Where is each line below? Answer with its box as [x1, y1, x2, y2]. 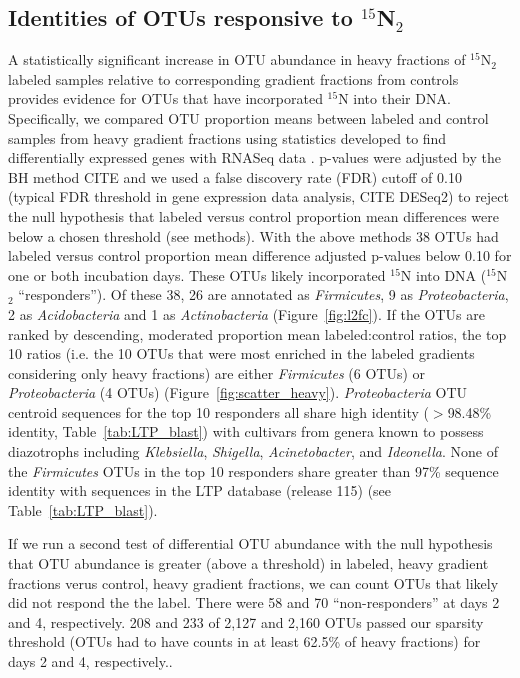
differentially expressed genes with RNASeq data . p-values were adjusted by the [8, 147, 501, 168]
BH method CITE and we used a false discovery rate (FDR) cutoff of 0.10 [8, 166, 462, 187]
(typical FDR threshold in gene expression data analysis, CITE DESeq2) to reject [8, 186, 510, 207]
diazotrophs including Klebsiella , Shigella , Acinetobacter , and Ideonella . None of [8, 441, 498, 462]
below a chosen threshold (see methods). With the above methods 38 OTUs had [8, 225, 499, 246]
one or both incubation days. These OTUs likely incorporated [8, 264, 386, 285]
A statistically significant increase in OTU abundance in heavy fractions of [8, 49, 466, 70]
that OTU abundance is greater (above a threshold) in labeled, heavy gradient [8, 553, 489, 574]
